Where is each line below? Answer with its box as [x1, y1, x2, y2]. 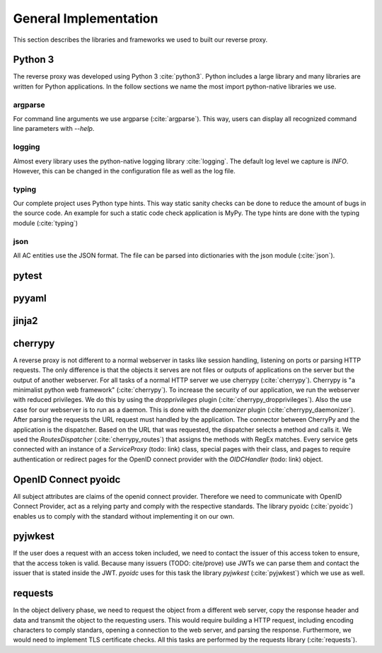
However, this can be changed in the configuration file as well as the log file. [13, 166, 236, 175]
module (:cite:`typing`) [13, 219, 78, 227]
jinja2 [13, 315, 38, 327]
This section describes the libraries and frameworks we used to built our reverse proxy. [13, 35, 268, 44]
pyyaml [13, 292, 47, 304]
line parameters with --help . [13, 125, 95, 133]
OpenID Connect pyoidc [13, 473, 121, 485]
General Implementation [13, 11, 158, 26]
